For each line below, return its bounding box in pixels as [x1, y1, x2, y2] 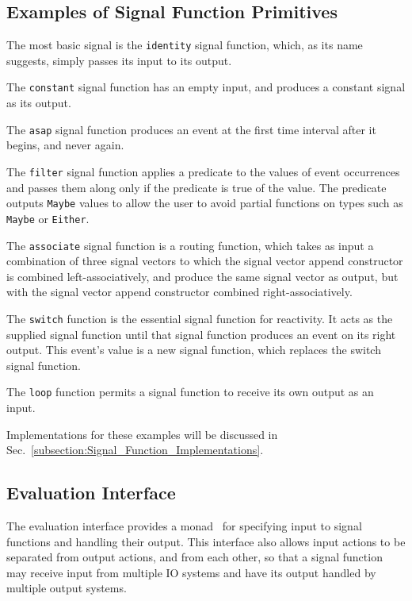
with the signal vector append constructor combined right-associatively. [6, 283, 353, 300]
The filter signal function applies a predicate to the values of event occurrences [6, 163, 400, 179]
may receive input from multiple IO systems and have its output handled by [6, 564, 376, 580]
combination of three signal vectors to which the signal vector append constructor [6, 252, 403, 269]
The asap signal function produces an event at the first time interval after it [6, 121, 376, 137]
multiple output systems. [6, 580, 127, 596]
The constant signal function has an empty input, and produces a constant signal [6, 79, 406, 95]
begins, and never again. [6, 137, 124, 153]
